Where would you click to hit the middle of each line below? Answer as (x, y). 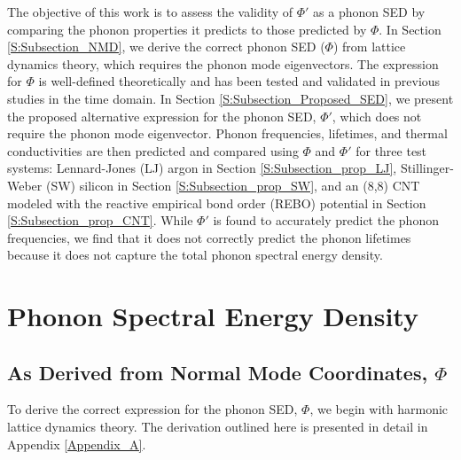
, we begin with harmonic (379, 409)
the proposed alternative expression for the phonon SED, (162, 116)
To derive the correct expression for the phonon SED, (152, 409)
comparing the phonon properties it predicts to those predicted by (187, 29)
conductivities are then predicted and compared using (153, 150)
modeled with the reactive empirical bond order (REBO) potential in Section (217, 203)
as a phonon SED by (369, 12)
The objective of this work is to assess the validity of (150, 12)
